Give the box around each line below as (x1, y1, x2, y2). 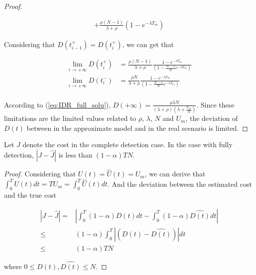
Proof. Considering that (4, 168, 76, 179)
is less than (58, 150, 92, 160)
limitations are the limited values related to (4, 113, 136, 123)
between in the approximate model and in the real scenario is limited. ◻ (26, 122, 248, 133)
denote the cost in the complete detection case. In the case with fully (22, 139, 233, 150)
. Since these (196, 99, 235, 110)
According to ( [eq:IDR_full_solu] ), (4, 99, 111, 110)
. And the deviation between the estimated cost (107, 178, 252, 189)
